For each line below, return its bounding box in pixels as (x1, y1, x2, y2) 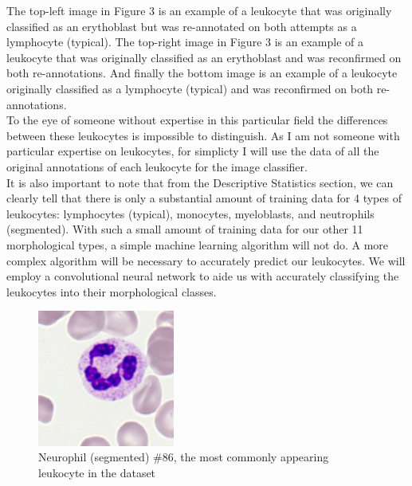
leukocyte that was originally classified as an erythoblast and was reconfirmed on (6, 49, 402, 65)
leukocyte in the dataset (38, 464, 156, 481)
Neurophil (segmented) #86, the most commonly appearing (38, 449, 329, 465)
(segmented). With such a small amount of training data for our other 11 (6, 221, 363, 237)
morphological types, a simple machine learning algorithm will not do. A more (6, 236, 389, 253)
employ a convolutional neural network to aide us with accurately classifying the (6, 268, 399, 284)
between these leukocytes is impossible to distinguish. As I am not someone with (6, 127, 400, 143)
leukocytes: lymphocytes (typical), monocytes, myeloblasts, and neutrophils (6, 205, 375, 221)
